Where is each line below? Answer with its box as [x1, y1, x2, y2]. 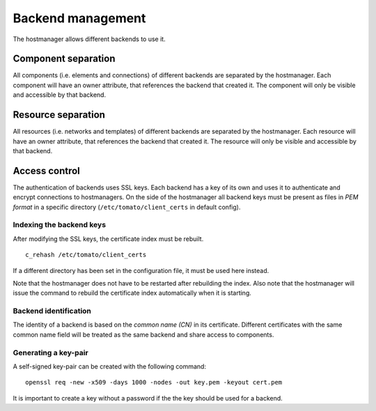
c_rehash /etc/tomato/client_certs [25, 251, 147, 259]
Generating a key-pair [13, 348, 88, 357]
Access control [13, 164, 80, 177]
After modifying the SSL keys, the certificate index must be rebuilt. [13, 234, 204, 243]
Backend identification [13, 307, 92, 316]
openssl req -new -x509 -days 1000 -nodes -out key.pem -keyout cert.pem [25, 378, 283, 387]
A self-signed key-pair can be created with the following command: [13, 362, 207, 371]
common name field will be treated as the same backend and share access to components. [13, 330, 274, 339]
